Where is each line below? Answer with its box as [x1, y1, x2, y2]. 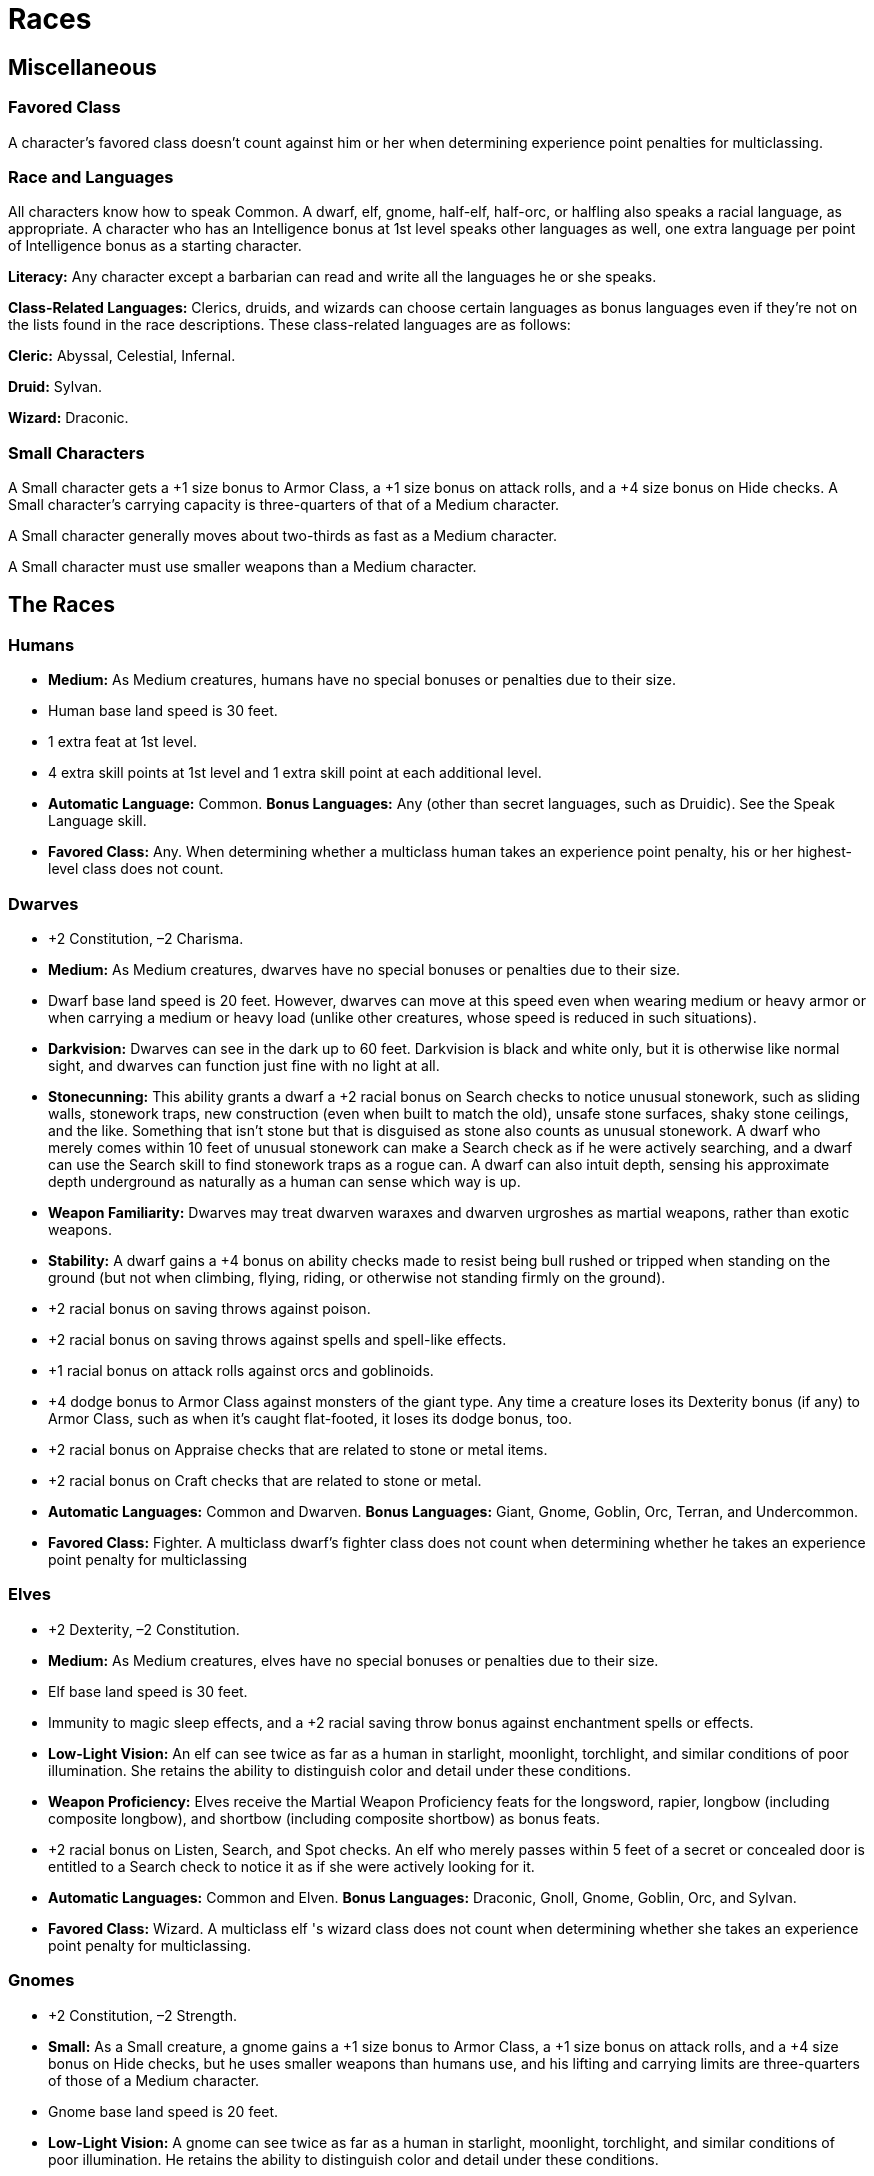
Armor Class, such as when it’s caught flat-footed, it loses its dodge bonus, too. [48, 1410, 572, 1428]
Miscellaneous [8, 54, 157, 80]
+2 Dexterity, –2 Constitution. [48, 1620, 240, 1638]
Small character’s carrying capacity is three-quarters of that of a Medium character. [8, 496, 560, 514]
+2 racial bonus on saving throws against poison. [48, 1300, 371, 1318]
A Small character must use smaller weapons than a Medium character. [8, 558, 477, 576]
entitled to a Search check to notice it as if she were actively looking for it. [48, 1857, 535, 1875]
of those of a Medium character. [48, 2071, 260, 2089]
